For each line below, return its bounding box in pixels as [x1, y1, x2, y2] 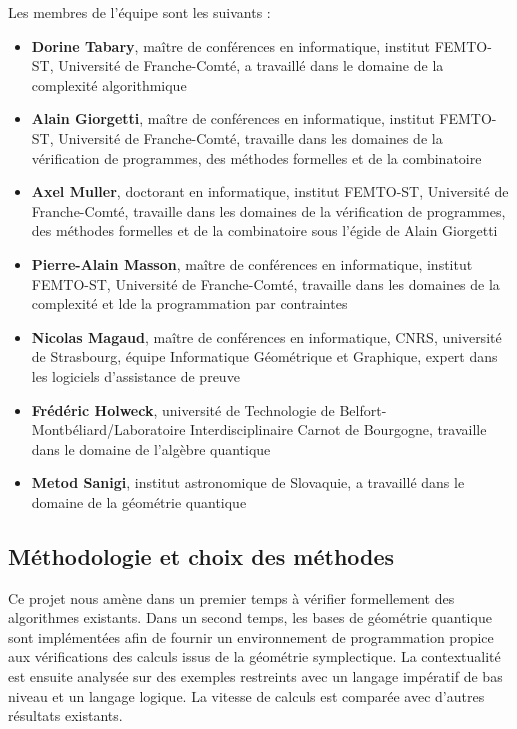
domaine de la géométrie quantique [31, 491, 247, 512]
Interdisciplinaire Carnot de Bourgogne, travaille [190, 419, 487, 440]
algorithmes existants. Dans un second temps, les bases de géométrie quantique [8, 607, 492, 628]
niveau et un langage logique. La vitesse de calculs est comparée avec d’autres [8, 685, 485, 706]
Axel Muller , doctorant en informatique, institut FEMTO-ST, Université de [31, 181, 509, 202]
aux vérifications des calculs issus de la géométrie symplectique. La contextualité [8, 646, 501, 667]
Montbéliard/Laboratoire [31, 419, 186, 440]
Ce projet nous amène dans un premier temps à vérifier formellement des [8, 587, 455, 608]
